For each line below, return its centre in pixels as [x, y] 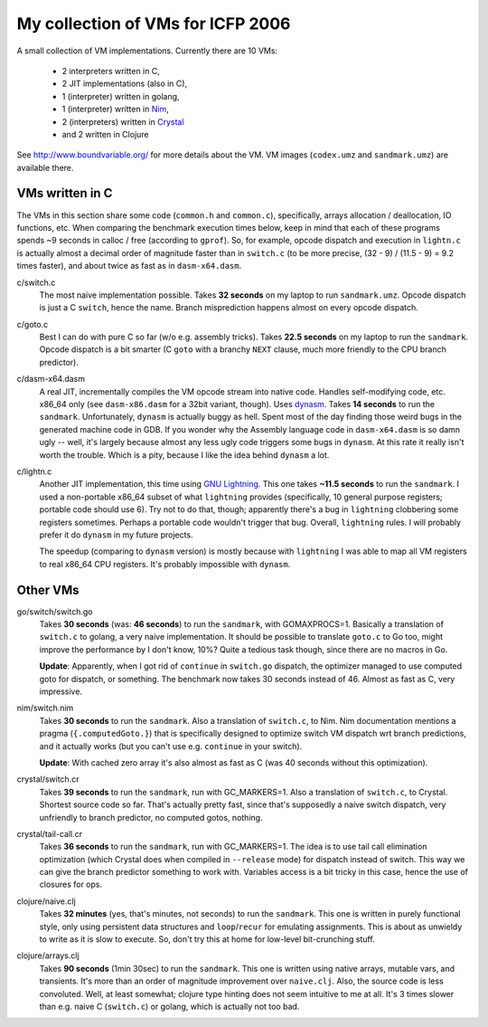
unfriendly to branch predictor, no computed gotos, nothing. [151, 817]
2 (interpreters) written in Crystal [123, 121]
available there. [45, 167]
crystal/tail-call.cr [50, 833]
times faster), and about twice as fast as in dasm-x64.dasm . [129, 266]
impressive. [61, 691]
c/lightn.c [34, 471]
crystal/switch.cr [48, 779]
